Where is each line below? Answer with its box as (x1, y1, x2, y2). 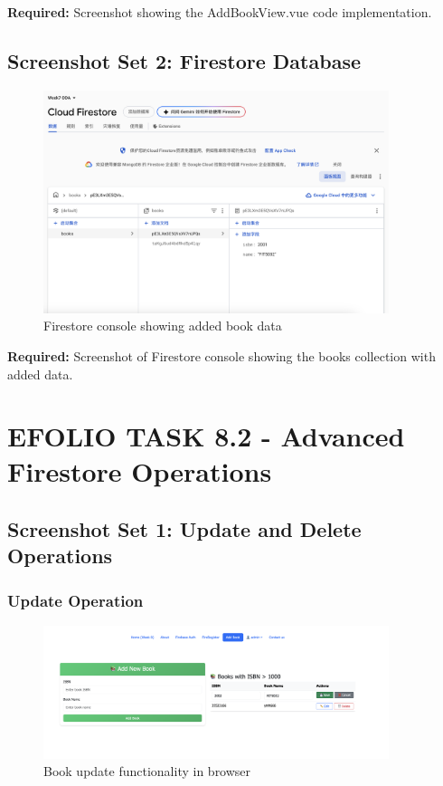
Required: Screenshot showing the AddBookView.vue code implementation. (7, 3, 432, 21)
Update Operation (7, 589, 144, 611)
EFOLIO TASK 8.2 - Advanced (7, 417, 405, 455)
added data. (7, 364, 73, 383)
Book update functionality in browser (43, 762, 251, 781)
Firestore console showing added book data (43, 316, 282, 335)
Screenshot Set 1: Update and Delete (7, 515, 362, 543)
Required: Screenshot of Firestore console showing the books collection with (7, 346, 436, 365)
